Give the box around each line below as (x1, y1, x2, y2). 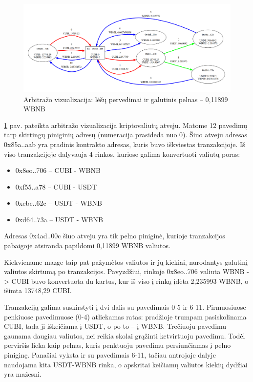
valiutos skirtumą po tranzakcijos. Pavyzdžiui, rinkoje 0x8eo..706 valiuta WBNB (4, 266, 245, 276)
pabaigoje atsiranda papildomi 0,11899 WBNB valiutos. (4, 240, 170, 251)
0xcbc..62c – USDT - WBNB (15, 198, 102, 208)
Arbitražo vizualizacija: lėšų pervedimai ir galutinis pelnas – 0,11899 (23, 94, 228, 104)
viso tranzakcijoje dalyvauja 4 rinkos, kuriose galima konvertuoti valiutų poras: (4, 149, 240, 159)
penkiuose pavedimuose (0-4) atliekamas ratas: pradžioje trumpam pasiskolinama (4, 311, 247, 321)
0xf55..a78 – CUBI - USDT (15, 181, 97, 191)
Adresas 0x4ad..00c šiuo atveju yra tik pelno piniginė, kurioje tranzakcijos (4, 231, 225, 241)
